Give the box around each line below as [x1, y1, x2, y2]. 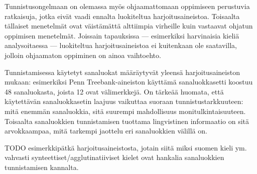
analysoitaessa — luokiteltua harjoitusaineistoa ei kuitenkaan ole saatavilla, [5, 40, 237, 50]
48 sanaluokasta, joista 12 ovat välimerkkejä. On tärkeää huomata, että [5, 86, 224, 96]
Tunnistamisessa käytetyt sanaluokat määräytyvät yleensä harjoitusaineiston [5, 66, 240, 77]
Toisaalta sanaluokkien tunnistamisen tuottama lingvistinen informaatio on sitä [5, 115, 249, 126]
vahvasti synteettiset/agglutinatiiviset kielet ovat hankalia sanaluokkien [5, 152, 224, 162]
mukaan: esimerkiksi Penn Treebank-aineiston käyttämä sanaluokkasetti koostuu [5, 76, 253, 87]
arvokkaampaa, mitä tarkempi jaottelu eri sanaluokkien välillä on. [5, 125, 207, 136]
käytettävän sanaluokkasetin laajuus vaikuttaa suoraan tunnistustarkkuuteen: [5, 96, 243, 106]
